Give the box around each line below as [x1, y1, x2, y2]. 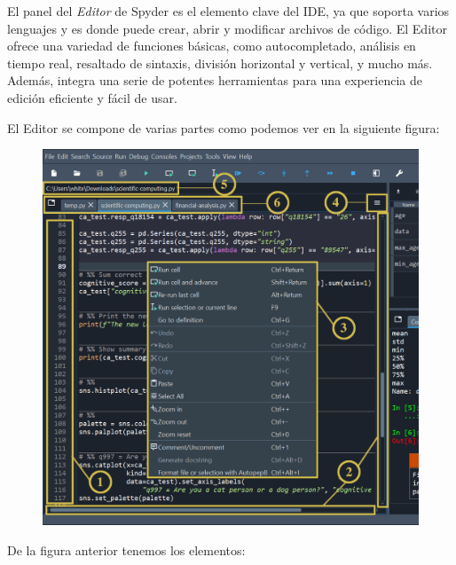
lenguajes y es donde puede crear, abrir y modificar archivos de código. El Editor [7, 19, 447, 37]
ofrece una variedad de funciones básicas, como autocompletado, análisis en [7, 36, 416, 55]
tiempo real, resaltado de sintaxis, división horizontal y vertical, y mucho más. [7, 53, 433, 72]
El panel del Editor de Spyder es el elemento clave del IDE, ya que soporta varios [7, 2, 450, 20]
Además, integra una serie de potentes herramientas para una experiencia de [7, 71, 422, 90]
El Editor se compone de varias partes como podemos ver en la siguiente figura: [7, 118, 440, 137]
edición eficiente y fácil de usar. [7, 88, 177, 106]
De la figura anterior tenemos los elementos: [7, 540, 246, 559]
